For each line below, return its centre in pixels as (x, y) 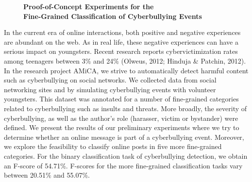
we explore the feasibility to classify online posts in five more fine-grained (113, 146)
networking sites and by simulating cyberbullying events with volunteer (110, 89)
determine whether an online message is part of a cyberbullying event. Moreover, (124, 137)
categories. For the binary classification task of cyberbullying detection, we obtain (126, 156)
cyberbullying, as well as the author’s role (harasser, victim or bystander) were (121, 118)
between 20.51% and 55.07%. (47, 175)
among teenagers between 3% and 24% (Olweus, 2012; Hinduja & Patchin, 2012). (125, 60)
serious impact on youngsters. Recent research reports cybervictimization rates (121, 51)
